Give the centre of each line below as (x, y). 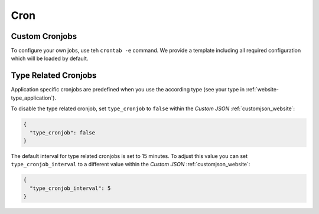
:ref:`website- (263, 90)
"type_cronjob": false (63, 132)
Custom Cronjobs (44, 36)
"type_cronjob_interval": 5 (70, 188)
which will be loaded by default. (50, 58)
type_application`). (33, 98)
